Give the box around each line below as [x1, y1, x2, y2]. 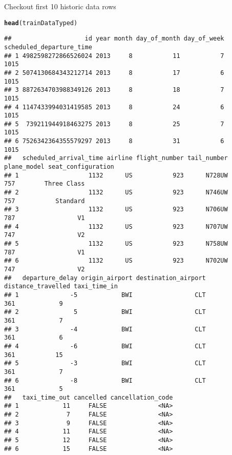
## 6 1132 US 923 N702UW [4, 257, 228, 265]
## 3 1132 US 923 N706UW [4, 206, 228, 213]
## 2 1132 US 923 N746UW [4, 189, 228, 196]
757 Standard [4, 197, 85, 205]
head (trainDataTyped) [4, 19, 78, 27]
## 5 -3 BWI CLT [4, 360, 206, 367]
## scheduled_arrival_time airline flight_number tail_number [4, 154, 228, 162]
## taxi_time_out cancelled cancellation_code [4, 393, 173, 401]
